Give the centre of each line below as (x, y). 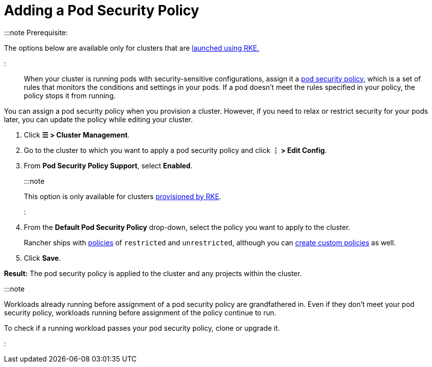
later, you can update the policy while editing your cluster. (98, 119)
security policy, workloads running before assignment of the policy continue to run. (140, 312)
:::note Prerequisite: (36, 32)
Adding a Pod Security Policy (102, 10)
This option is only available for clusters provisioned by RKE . (123, 196)
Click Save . (43, 258)
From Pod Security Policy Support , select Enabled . (108, 165)
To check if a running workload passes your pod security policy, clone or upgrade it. (142, 328)
